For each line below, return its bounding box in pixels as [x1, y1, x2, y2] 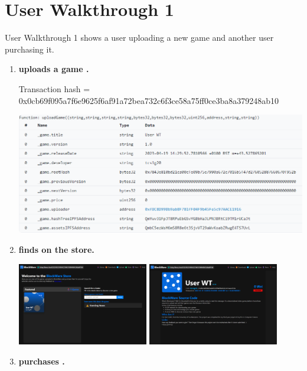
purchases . [18, 355, 65, 367]
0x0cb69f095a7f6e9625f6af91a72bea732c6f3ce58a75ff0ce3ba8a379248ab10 [18, 94, 279, 106]
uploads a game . [18, 63, 89, 75]
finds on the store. [18, 243, 94, 256]
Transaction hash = [18, 82, 90, 95]
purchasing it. [5, 43, 54, 55]
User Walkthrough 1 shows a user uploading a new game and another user [5, 31, 274, 44]
